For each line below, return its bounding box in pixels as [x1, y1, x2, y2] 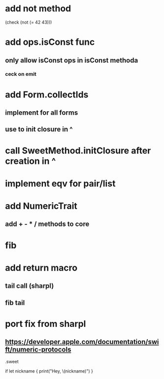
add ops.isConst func [5, 36, 95, 48]
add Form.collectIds [5, 89, 88, 100]
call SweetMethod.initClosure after [5, 145, 151, 156]
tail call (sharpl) [5, 282, 54, 290]
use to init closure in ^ [5, 125, 73, 133]
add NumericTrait [5, 200, 78, 212]
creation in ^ [5, 156, 56, 166]
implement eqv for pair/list [5, 178, 116, 189]
